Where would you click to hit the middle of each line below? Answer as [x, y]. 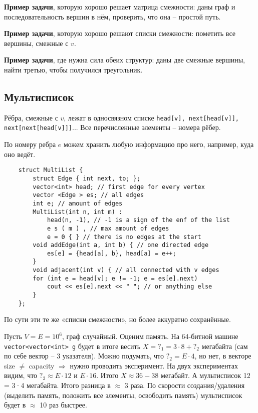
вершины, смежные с [36, 43]
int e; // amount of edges [78, 203]
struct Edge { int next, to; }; [87, 178]
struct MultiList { [51, 170]
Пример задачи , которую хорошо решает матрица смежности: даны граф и [120, 6]
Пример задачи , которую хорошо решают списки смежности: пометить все [120, 33]
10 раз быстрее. [63, 405]
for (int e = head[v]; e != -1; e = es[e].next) [115, 278]
